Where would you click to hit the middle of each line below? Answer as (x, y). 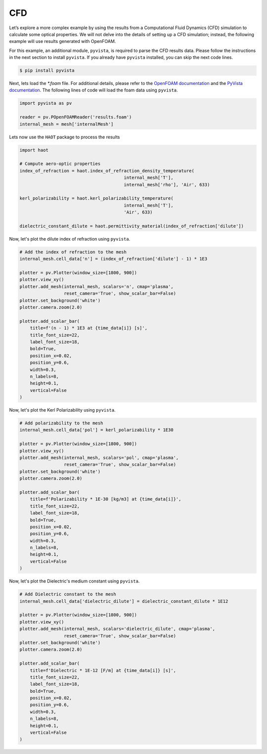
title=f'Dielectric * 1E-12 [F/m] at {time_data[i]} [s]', (103, 670)
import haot (34, 150)
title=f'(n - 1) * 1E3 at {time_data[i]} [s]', (89, 328)
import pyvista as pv (46, 103)
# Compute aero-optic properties (60, 164)
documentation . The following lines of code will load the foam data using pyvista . (93, 90)
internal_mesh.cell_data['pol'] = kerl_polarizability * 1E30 (96, 430)
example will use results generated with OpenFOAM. (63, 42)
